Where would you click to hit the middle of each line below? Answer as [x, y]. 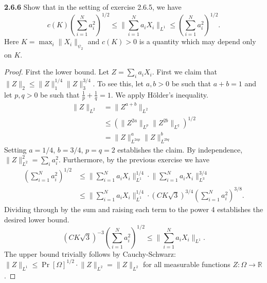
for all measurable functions [186, 264]
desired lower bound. [37, 219]
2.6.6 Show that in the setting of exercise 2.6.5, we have [93, 7]
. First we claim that [185, 72]
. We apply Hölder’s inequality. [159, 94]
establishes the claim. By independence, [180, 149]
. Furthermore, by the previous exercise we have [134, 159]
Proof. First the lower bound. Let [57, 72]
